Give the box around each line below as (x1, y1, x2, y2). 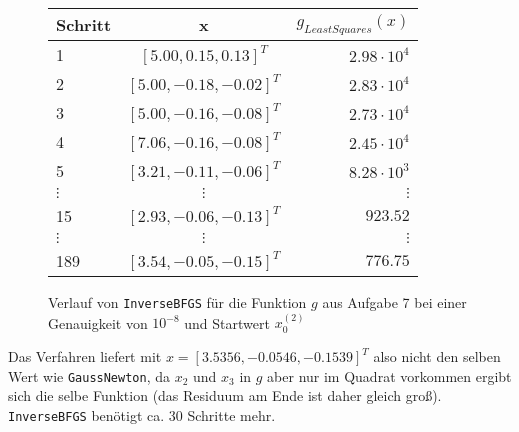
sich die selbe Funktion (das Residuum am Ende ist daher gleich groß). (8, 385, 442, 406)
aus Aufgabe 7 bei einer (322, 292, 467, 312)
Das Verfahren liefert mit (8, 346, 162, 367)
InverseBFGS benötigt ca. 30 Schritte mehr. (8, 404, 276, 425)
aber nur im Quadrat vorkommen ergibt (267, 365, 512, 386)
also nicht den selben (373, 346, 501, 367)
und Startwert (184, 312, 270, 333)
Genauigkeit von (48, 312, 148, 333)
